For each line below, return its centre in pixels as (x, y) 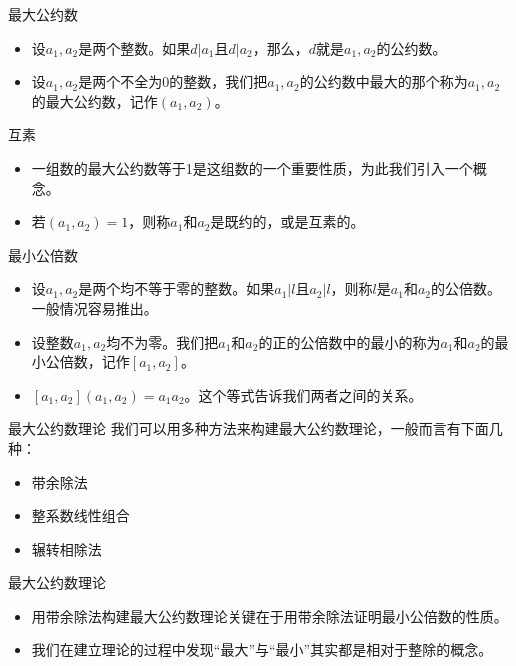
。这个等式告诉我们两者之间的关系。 (303, 394)
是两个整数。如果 (134, 47)
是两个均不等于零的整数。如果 (176, 288)
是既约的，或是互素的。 (287, 221)
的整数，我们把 (218, 81)
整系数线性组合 (80, 515)
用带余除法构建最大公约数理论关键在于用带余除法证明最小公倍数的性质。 (269, 615)
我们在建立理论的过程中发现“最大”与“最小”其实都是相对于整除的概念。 (262, 649)
